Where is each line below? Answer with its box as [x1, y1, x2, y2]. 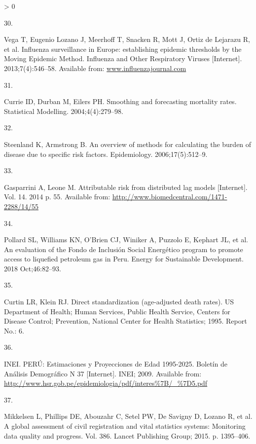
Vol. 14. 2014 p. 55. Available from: [4, 191, 110, 202]
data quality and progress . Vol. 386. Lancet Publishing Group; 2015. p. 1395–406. [4, 430, 251, 441]
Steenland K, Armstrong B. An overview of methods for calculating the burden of [4, 139, 252, 149]
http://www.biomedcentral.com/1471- [112, 191, 227, 202]
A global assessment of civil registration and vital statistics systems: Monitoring [4, 421, 246, 431]
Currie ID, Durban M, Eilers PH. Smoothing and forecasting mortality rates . [4, 96, 237, 107]
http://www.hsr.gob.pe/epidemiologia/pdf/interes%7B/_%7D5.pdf [4, 378, 208, 388]
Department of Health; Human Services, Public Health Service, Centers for [4, 306, 230, 316]
